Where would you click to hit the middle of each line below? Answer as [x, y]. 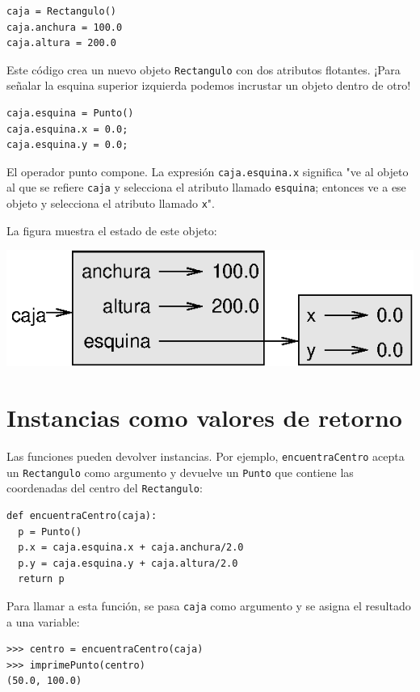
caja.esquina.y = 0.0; [67, 145]
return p [41, 579]
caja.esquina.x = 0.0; [67, 129]
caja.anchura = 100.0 [65, 27]
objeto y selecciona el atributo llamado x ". [111, 203]
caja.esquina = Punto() [70, 114]
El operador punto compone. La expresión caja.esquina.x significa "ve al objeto [208, 171]
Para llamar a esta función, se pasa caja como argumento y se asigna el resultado [209, 605]
